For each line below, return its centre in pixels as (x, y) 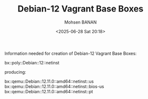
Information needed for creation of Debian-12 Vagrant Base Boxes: (71, 53)
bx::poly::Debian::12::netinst (32, 62)
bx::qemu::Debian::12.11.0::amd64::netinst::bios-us (54, 86)
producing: (15, 72)
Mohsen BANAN (81, 22)
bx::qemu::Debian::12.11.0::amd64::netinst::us (49, 81)
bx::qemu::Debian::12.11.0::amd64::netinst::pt (49, 91)
